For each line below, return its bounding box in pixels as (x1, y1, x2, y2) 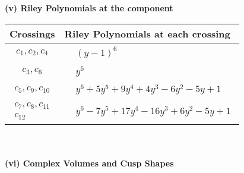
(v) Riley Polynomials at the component (5, 2, 173, 14)
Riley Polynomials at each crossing (64, 26, 230, 40)
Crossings (9, 26, 55, 40)
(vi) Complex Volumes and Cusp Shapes (5, 156, 174, 169)
